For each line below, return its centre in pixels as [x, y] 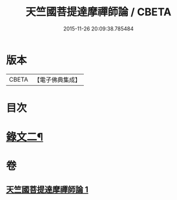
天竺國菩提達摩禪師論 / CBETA [98, 12]
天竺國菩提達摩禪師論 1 [47, 189]
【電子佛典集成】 [57, 80]
